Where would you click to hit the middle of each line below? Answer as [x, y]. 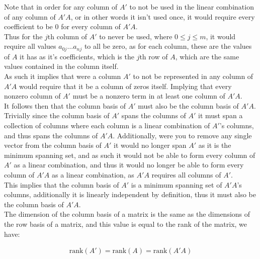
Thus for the [23, 36]
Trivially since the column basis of [57, 115]
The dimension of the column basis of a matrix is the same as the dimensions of [127, 214]
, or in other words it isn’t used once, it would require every [163, 16]
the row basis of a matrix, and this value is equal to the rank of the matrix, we [126, 224]
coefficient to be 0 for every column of [62, 26]
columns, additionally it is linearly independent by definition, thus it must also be [130, 194]
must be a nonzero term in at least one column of [149, 96]
